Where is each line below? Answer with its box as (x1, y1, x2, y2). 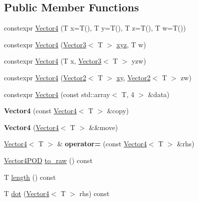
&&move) (89, 122, 118, 132)
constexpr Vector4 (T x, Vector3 (4, 56, 101, 66)
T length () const (4, 171, 56, 182)
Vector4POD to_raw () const (4, 155, 93, 165)
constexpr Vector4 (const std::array (4, 89, 110, 99)
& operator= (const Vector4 (57, 138, 147, 149)
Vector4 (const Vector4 (4, 105, 77, 116)
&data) (148, 89, 170, 99)
